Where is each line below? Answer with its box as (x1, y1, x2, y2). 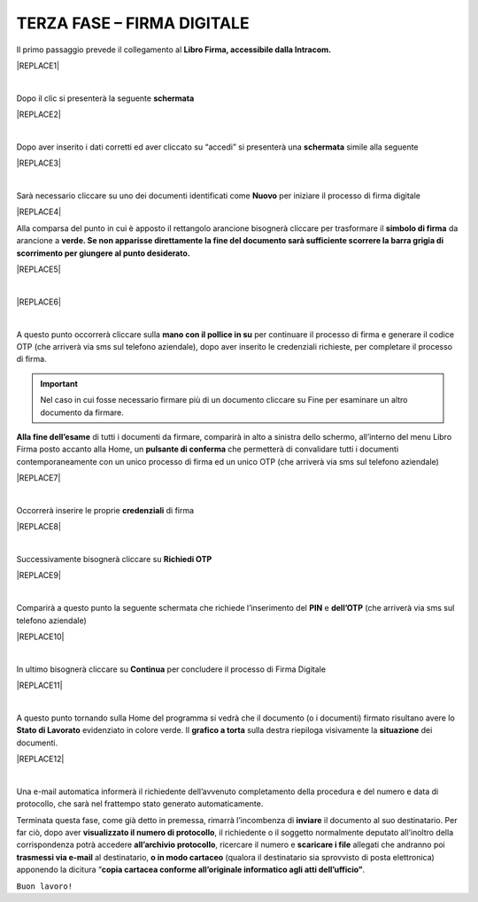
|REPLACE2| (16, 109, 61, 119)
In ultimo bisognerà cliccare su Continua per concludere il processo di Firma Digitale (16, 664, 327, 675)
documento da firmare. (40, 407, 124, 418)
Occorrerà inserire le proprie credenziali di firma (16, 505, 195, 515)
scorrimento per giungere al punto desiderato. (16, 248, 190, 258)
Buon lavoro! (16, 881, 73, 891)
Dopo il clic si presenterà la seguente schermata (16, 93, 195, 104)
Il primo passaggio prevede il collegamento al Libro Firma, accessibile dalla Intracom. (16, 44, 332, 55)
